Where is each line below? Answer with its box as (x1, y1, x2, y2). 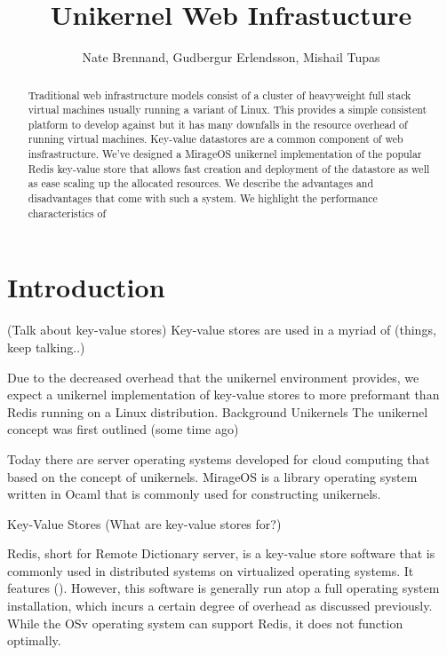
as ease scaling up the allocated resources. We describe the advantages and (28, 176, 374, 191)
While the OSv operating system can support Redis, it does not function (7, 613, 403, 632)
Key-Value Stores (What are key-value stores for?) (7, 514, 282, 533)
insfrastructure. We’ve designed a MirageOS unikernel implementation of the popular (28, 146, 422, 162)
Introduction (7, 269, 165, 305)
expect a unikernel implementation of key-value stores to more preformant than (7, 385, 440, 404)
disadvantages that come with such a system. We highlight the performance (28, 191, 378, 206)
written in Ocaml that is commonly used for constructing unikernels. (7, 485, 381, 503)
